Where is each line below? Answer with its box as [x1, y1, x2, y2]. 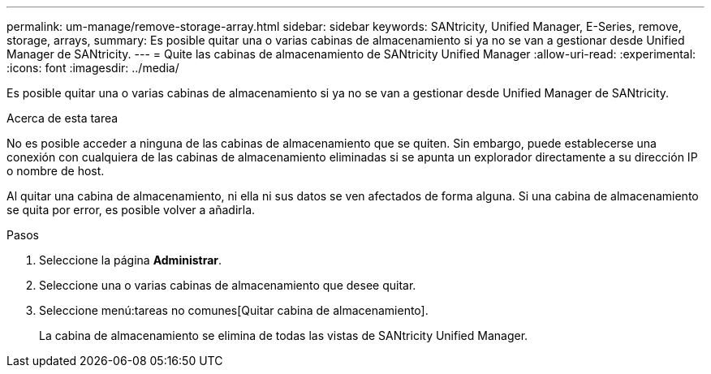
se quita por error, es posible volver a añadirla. [6, 203, 256, 217]
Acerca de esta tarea [6, 111, 118, 125]
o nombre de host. [6, 164, 105, 178]
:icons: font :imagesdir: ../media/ [6, 61, 179, 75]
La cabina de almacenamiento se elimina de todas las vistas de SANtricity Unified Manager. [39, 329, 528, 342]
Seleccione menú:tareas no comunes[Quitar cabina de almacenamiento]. [39, 303, 429, 317]
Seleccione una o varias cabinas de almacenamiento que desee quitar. [39, 278, 416, 292]
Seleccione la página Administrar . [39, 253, 222, 267]
